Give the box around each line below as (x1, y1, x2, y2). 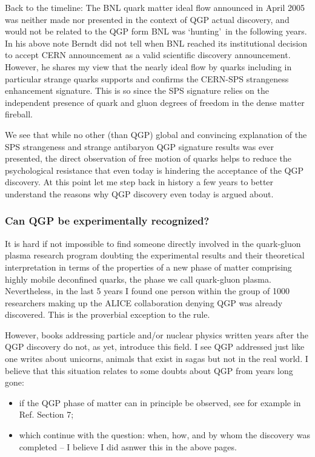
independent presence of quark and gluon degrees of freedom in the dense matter (5, 96, 305, 108)
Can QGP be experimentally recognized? (5, 213, 210, 228)
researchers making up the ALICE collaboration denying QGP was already (5, 296, 283, 309)
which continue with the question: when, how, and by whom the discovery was (19, 429, 310, 441)
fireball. (5, 108, 33, 120)
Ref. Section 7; (19, 408, 74, 421)
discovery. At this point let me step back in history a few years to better (5, 176, 274, 188)
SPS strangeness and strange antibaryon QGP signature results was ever (5, 140, 274, 153)
